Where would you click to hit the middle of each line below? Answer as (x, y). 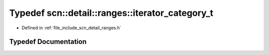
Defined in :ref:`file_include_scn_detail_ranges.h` (71, 28)
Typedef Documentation (48, 42)
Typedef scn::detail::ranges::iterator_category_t (111, 13)
